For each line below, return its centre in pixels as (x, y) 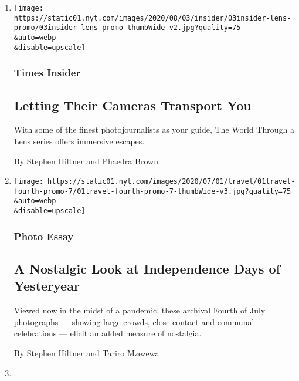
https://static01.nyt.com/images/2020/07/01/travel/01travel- (171, 182)
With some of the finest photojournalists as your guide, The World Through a (154, 129)
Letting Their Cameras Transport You (132, 105)
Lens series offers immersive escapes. (79, 141)
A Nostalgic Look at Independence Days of (147, 268)
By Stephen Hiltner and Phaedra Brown (86, 161)
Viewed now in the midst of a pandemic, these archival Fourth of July (140, 310)
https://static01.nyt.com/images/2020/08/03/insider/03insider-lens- (152, 18)
